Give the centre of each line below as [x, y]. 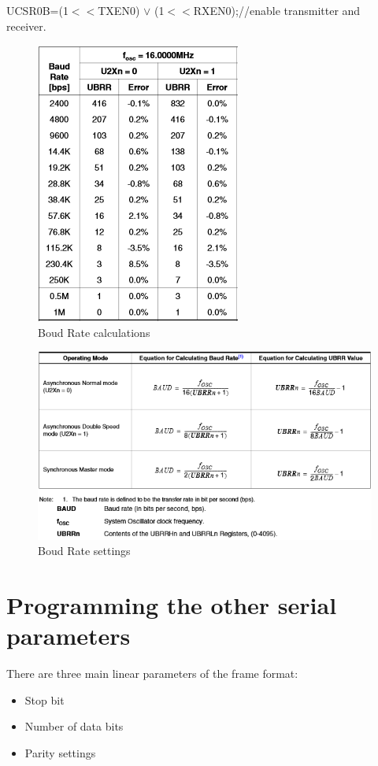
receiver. [26, 26]
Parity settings [60, 753]
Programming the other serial [172, 605]
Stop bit [44, 699]
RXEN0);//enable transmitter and [277, 10]
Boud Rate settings [84, 551]
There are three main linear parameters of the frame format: [152, 673]
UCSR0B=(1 [37, 10]
